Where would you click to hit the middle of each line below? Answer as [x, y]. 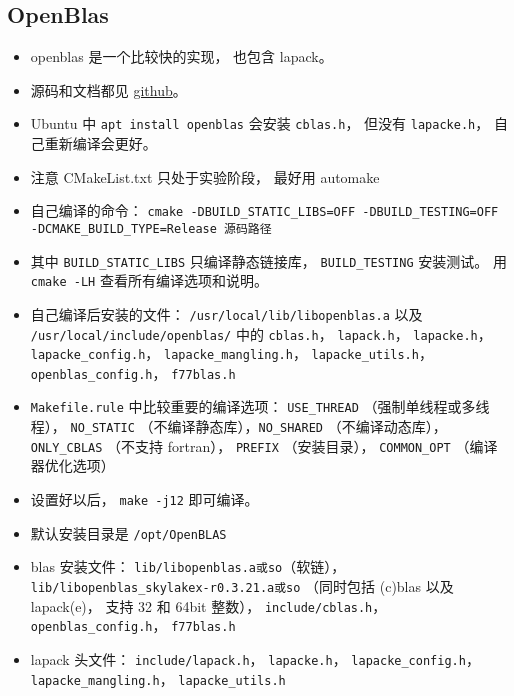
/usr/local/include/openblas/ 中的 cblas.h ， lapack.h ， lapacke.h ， [261, 333]
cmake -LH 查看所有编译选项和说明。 [149, 280]
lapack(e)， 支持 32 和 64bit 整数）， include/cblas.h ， [208, 605]
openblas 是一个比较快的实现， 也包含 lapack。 [181, 56]
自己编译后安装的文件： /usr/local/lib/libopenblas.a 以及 [226, 313]
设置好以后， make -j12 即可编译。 [144, 499]
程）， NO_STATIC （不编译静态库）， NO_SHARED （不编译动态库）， [238, 426]
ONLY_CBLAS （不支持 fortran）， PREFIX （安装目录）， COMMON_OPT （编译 [264, 445]
